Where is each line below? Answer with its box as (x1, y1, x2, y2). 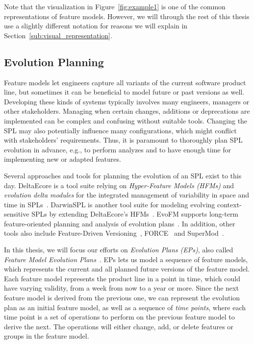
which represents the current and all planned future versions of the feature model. (4, 264, 250, 274)
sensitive (4, 209, 29, 219)
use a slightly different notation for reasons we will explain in (4, 21, 188, 31)
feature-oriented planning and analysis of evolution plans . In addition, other (4, 218, 235, 228)
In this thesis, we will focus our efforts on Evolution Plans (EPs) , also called (4, 245, 233, 255)
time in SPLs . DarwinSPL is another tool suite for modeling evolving (4, 199, 215, 209)
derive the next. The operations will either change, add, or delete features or (4, 321, 233, 331)
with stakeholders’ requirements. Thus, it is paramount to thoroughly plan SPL (4, 135, 243, 145)
